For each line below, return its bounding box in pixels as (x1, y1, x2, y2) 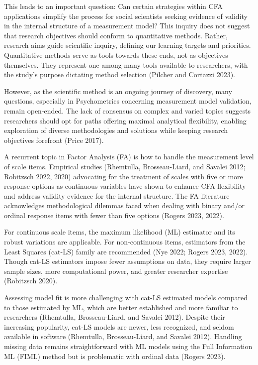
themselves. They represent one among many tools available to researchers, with (4, 59, 248, 70)
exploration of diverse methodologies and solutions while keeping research (4, 125, 228, 135)
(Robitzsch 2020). (4, 275, 58, 286)
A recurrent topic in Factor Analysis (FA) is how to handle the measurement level (4, 151, 254, 162)
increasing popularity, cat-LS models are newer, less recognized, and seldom (4, 321, 234, 332)
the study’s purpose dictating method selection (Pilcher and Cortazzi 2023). (4, 69, 235, 80)
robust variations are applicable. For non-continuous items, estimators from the (4, 237, 246, 247)
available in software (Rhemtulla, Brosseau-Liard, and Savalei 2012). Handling (4, 331, 242, 342)
